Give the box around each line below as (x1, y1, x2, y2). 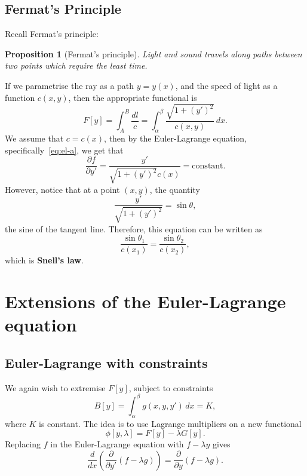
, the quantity (149, 183, 200, 195)
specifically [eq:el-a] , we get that (5, 143, 124, 156)
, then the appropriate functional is (68, 91, 197, 103)
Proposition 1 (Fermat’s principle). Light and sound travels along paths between (5, 47, 302, 60)
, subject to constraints (128, 381, 213, 394)
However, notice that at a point (5, 183, 120, 195)
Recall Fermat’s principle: (5, 27, 99, 40)
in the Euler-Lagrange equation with (50, 438, 184, 450)
